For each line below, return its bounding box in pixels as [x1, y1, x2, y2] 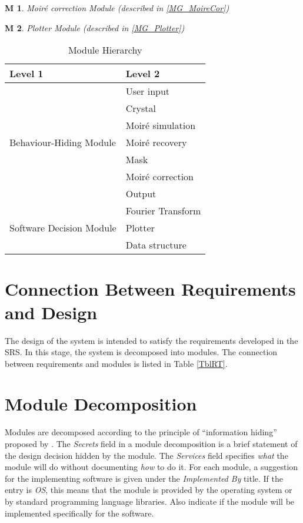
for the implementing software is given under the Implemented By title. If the [5, 472, 283, 484]
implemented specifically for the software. [5, 507, 154, 519]
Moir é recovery [125, 135, 187, 150]
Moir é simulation [125, 118, 196, 133]
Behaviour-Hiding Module [9, 135, 116, 150]
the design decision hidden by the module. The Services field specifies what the [5, 449, 288, 461]
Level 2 [125, 67, 160, 81]
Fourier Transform [125, 204, 201, 218]
